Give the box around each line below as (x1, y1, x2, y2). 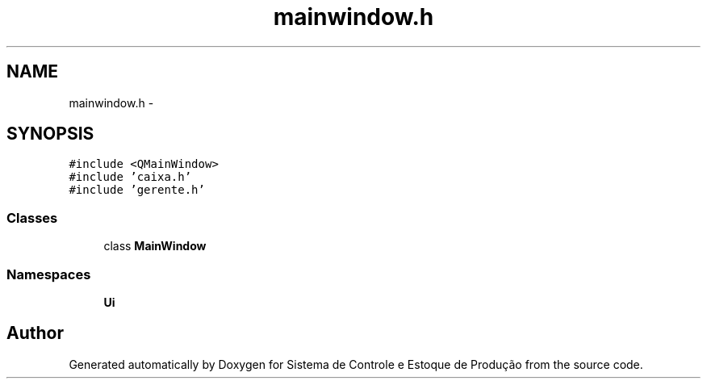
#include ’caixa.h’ (69, 170, 192, 184)
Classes (6, 209, 58, 226)
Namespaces (6, 266, 91, 282)
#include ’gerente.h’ (69, 183, 205, 197)
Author (6, 323, 64, 344)
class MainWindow (103, 239, 207, 253)
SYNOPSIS (6, 123, 94, 144)
